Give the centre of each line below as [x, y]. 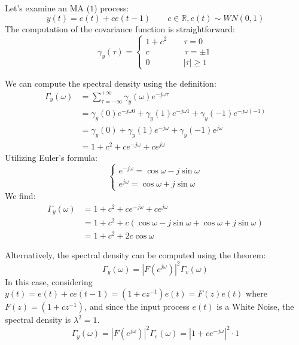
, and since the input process [137, 306]
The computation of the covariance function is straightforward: [120, 28]
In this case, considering [49, 281]
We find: [20, 196]
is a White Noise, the [255, 306]
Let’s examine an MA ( [48, 8]
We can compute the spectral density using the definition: [111, 83]
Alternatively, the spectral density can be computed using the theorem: [135, 255]
